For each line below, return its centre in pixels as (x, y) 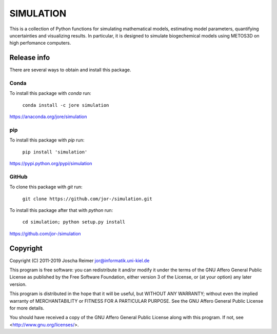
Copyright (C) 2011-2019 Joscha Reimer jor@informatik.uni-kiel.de (80, 260)
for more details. (27, 308)
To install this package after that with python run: (61, 210)
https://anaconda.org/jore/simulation (48, 117)
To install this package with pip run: (47, 140)
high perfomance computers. (40, 43)
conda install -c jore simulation (66, 105)
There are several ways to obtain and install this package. (70, 70)
